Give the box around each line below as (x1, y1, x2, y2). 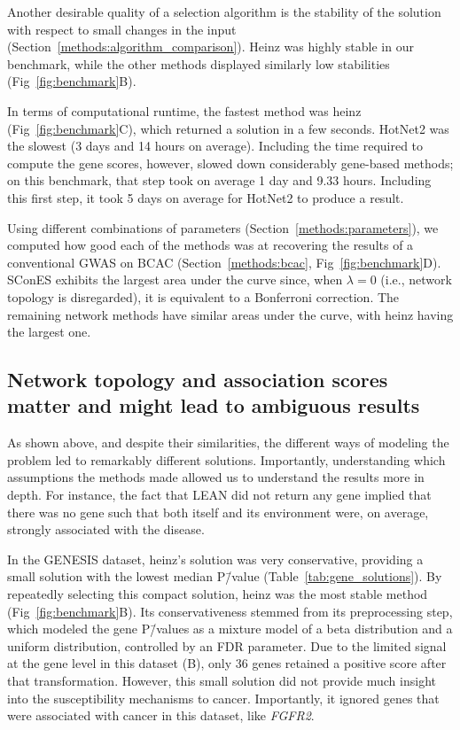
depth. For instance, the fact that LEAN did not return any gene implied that (7, 485, 432, 504)
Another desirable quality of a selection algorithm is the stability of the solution (7, 3, 441, 20)
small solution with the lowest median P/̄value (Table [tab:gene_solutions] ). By (7, 567, 442, 586)
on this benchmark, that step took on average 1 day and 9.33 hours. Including (7, 171, 432, 190)
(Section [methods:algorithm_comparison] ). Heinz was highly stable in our (7, 37, 414, 56)
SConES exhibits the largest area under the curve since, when (7, 270, 343, 289)
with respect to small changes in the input (7, 19, 237, 38)
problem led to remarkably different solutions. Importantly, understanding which (7, 450, 446, 469)
